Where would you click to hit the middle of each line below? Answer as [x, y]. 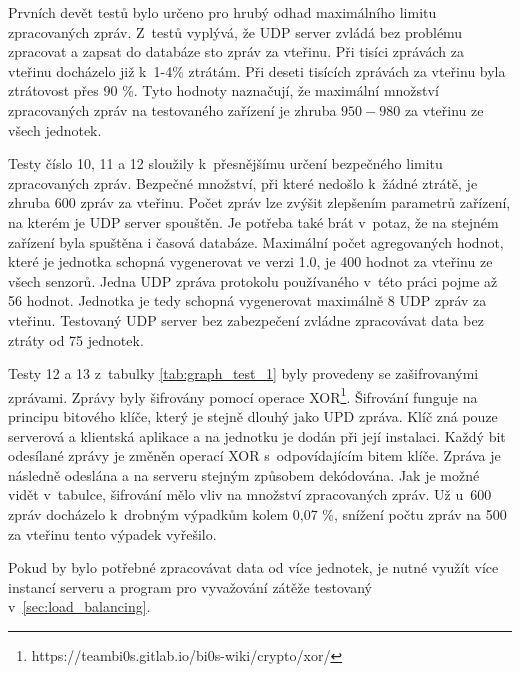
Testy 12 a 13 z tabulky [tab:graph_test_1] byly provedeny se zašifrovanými [243, 373]
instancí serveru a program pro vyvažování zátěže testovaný [190, 586]
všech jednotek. [55, 129]
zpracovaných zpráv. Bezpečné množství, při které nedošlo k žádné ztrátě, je [243, 182]
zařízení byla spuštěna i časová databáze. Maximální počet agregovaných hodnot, [256, 241]
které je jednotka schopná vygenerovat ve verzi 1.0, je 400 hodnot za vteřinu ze [250, 261]
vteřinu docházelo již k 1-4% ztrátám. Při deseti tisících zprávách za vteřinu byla [257, 70]
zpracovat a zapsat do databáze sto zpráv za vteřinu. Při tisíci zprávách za [236, 51]
